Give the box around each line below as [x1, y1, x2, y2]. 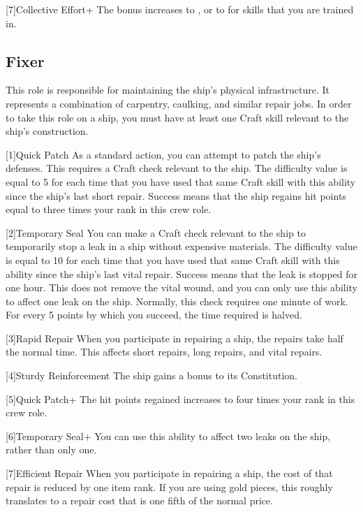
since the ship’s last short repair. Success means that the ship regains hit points [6, 188, 346, 203]
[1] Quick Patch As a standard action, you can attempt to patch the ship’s [6, 147, 321, 161]
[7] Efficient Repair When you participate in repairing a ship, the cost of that [6, 466, 333, 481]
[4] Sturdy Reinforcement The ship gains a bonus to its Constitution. [6, 368, 297, 383]
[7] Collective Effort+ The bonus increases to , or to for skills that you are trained [6, 2, 354, 16]
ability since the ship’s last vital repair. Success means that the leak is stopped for [6, 266, 358, 281]
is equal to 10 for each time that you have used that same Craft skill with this [6, 252, 340, 267]
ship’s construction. [6, 124, 89, 138]
